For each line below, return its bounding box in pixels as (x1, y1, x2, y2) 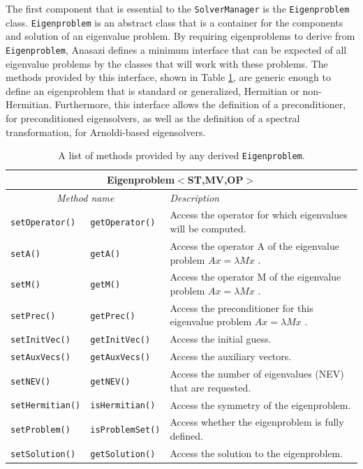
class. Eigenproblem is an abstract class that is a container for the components (6, 15, 343, 29)
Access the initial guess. (170, 332, 272, 346)
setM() (10, 280, 40, 290)
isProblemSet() (90, 425, 161, 435)
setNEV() (10, 376, 51, 387)
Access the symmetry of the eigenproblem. (170, 397, 351, 412)
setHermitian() (10, 401, 81, 411)
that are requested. (170, 380, 251, 394)
